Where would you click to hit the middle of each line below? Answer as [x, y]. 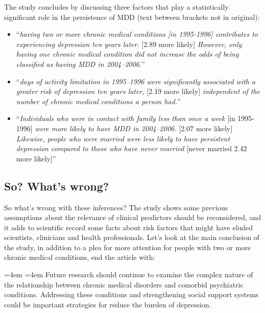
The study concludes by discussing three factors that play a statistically [116, 7]
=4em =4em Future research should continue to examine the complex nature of [129, 274]
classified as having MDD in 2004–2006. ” [80, 64]
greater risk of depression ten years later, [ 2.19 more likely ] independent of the [138, 91]
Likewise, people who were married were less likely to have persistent [123, 138]
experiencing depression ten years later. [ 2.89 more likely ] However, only [129, 44]
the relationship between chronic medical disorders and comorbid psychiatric [124, 284]
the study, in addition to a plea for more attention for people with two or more [128, 247]
